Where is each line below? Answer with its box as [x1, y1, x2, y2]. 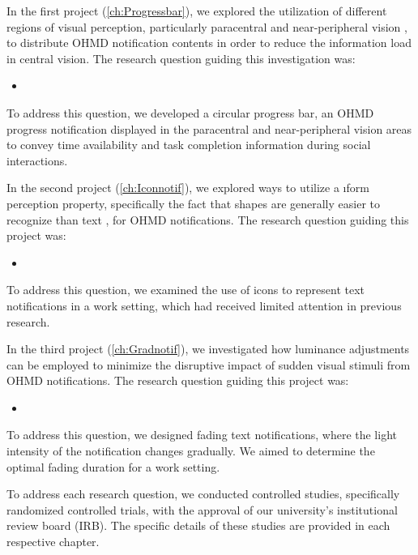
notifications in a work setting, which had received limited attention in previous [6, 297, 402, 314]
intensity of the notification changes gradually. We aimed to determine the [6, 442, 375, 459]
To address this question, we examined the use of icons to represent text [6, 281, 365, 298]
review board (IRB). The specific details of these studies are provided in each [6, 517, 390, 534]
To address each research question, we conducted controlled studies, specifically [6, 485, 400, 502]
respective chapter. [6, 533, 100, 550]
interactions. [6, 152, 68, 169]
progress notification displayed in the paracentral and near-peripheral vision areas [6, 120, 412, 137]
